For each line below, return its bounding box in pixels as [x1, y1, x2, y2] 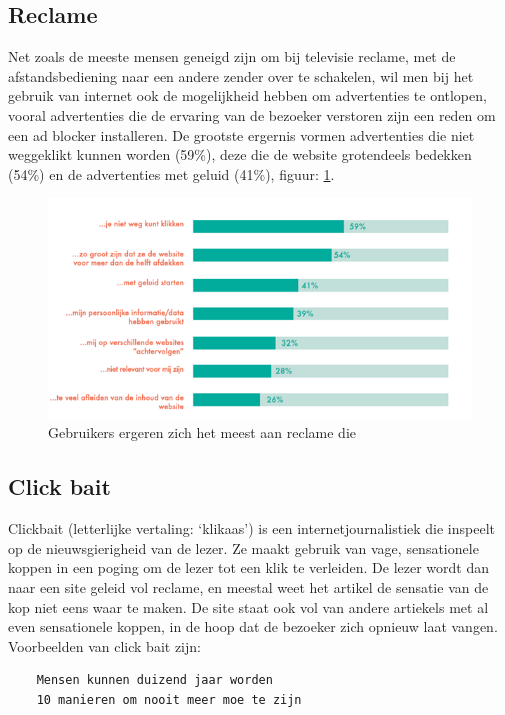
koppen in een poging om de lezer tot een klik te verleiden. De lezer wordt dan [8, 557, 489, 578]
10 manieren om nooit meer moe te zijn [36, 692, 302, 707]
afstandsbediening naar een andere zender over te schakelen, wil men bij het [8, 65, 474, 86]
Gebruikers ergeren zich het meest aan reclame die [48, 422, 356, 443]
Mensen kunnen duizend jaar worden [36, 673, 273, 688]
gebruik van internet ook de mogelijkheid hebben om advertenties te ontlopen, [8, 85, 487, 106]
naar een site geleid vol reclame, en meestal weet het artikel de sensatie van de [8, 576, 489, 597]
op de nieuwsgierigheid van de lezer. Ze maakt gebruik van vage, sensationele [8, 537, 479, 558]
